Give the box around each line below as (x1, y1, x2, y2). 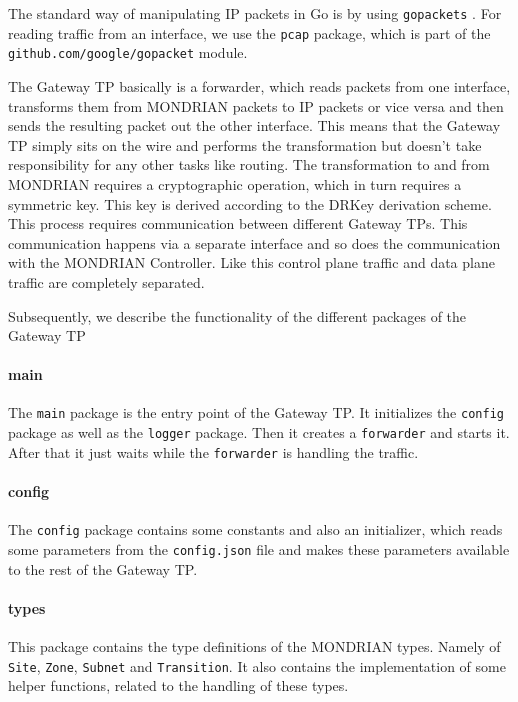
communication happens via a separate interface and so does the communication (8, 232, 501, 253)
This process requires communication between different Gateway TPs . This (8, 213, 468, 234)
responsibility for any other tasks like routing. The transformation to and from (8, 154, 490, 175)
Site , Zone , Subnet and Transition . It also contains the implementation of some (8, 655, 506, 676)
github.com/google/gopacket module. (8, 42, 248, 63)
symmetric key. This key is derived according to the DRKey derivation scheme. (8, 193, 492, 214)
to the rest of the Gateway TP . (8, 558, 198, 579)
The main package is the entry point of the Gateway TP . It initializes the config (8, 402, 504, 423)
